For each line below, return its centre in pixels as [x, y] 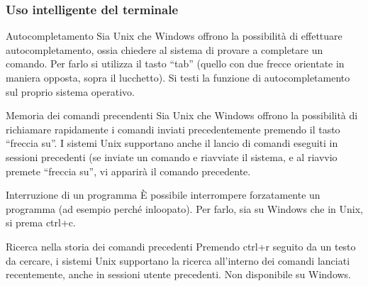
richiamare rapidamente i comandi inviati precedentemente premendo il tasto [173, 129]
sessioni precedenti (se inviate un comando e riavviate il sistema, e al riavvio [172, 156]
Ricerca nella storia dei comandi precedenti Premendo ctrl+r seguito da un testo [181, 246]
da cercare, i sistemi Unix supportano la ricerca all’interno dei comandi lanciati [178, 260]
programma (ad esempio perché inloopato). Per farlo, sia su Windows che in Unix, [184, 208]
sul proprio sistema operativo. [70, 91]
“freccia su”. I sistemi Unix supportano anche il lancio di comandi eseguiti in [172, 143]
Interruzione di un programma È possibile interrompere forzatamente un [163, 195]
